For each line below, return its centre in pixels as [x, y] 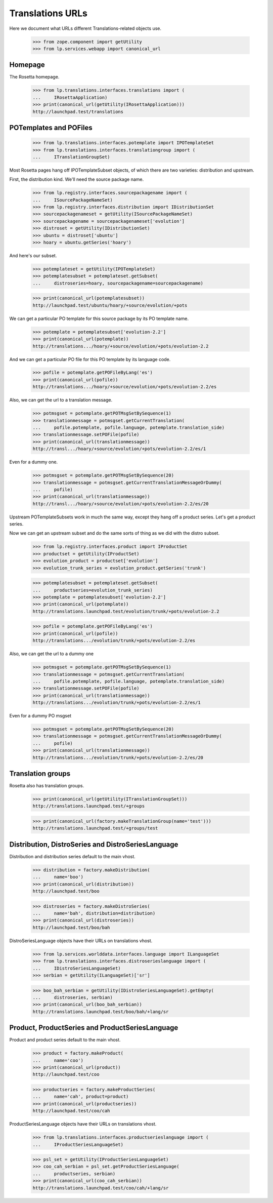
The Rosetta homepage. [34, 77]
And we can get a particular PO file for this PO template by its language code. [90, 359]
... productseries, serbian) [74, 1174]
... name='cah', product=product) [81, 1097]
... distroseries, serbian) [73, 997]
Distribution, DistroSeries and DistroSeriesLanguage [94, 844]
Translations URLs [49, 13]
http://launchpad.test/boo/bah [72, 927]
